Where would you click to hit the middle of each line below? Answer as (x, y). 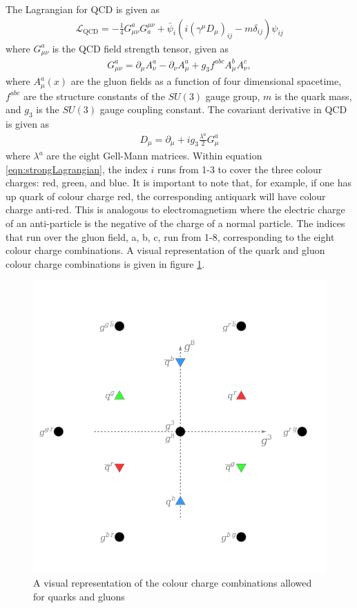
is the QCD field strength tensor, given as (140, 48)
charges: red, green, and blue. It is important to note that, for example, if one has (178, 183)
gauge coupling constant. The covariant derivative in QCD (223, 109)
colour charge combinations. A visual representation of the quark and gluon (165, 250)
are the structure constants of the (94, 96)
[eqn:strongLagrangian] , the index (77, 169)
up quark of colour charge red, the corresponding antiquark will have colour (166, 196)
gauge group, (233, 96)
